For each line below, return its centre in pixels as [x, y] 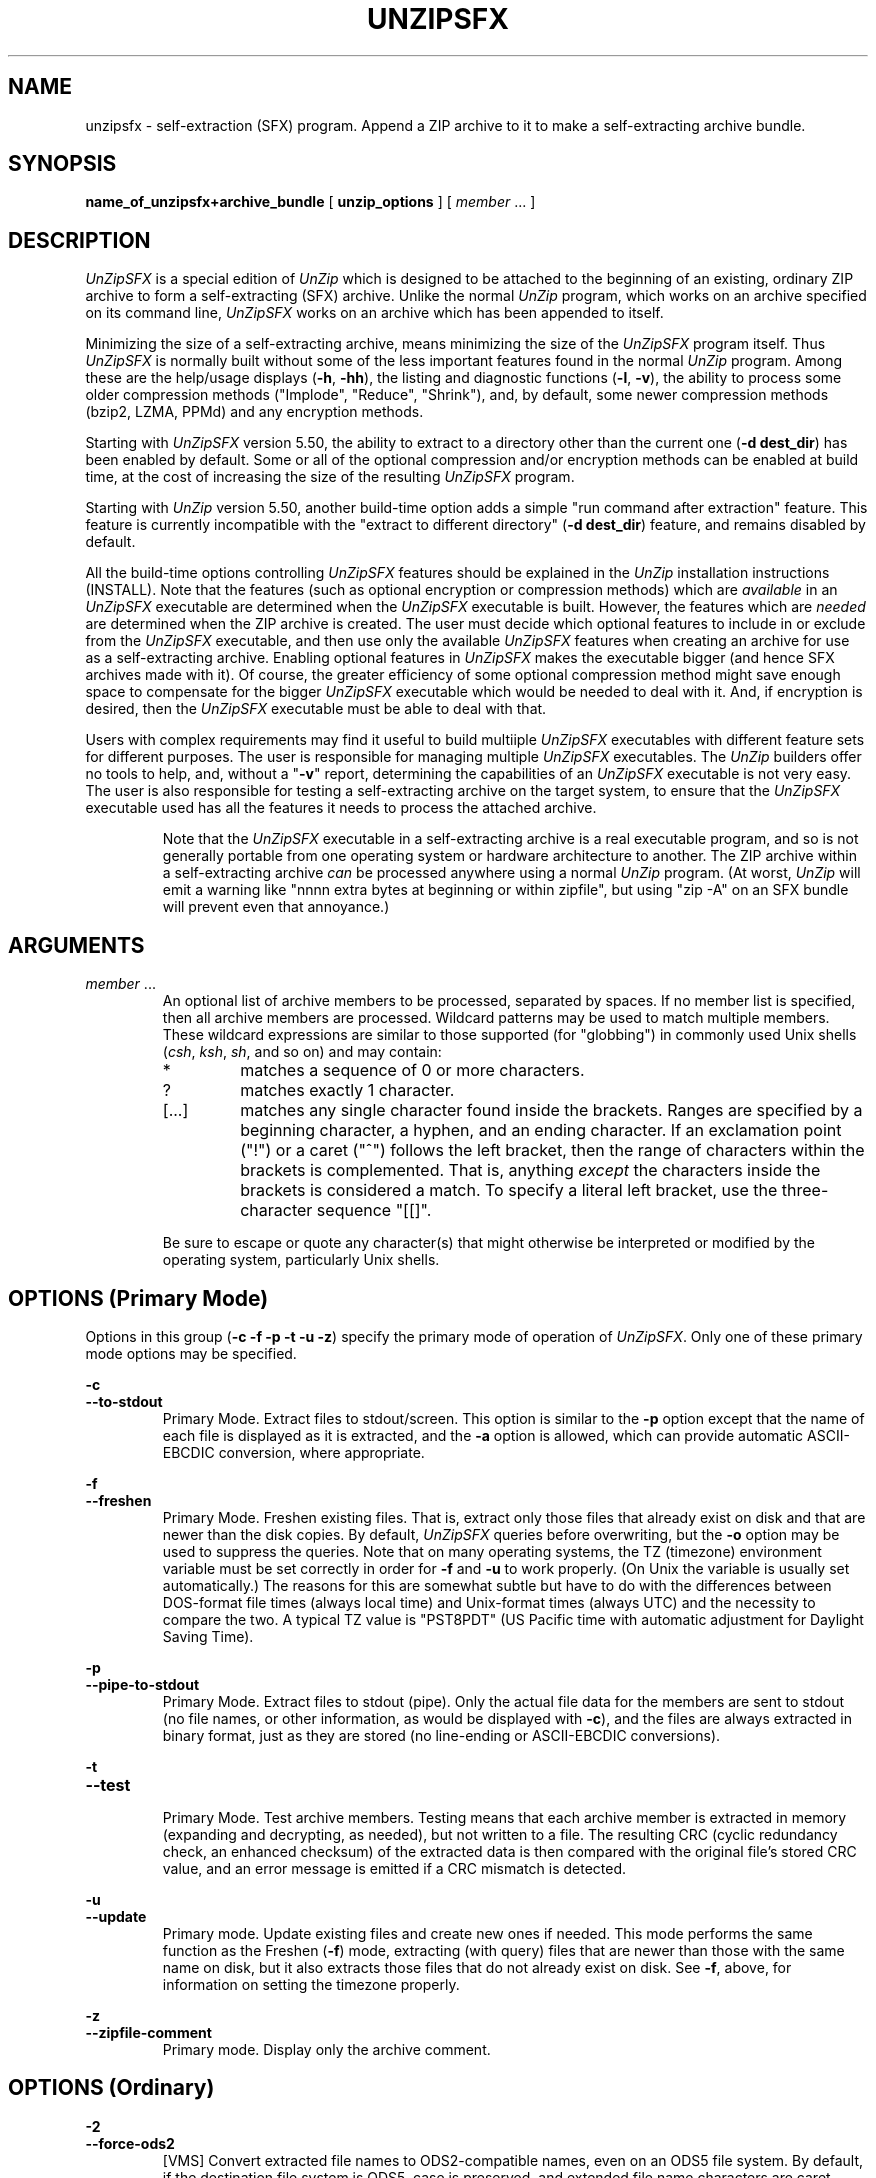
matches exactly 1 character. [347, 1090]
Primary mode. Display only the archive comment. [326, 2049]
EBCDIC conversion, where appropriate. [293, 1452]
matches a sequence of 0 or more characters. [412, 1070]
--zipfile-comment [148, 2032]
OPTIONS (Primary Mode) [138, 1298]
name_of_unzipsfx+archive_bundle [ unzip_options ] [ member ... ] [310, 202]
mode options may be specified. [191, 1353]
